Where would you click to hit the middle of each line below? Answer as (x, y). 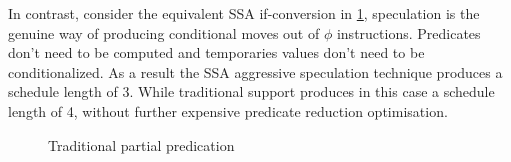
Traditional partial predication (141, 144)
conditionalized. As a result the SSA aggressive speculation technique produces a (255, 71)
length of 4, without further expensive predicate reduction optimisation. (228, 110)
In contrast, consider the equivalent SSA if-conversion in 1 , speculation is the (244, 13)
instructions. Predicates (408, 32)
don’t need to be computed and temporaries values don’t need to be (216, 52)
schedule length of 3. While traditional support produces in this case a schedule (251, 91)
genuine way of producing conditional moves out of (164, 32)
